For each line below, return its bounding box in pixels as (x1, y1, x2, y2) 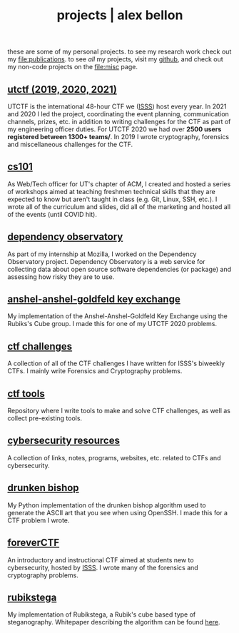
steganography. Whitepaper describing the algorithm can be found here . (7, 618, 220, 627)
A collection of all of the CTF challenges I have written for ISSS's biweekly (7, 359, 225, 368)
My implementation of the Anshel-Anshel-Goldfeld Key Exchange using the (7, 312, 228, 320)
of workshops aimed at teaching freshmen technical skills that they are (7, 187, 215, 196)
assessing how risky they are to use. (7, 272, 115, 281)
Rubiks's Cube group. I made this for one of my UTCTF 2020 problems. (7, 320, 218, 328)
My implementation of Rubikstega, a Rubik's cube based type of (7, 610, 196, 619)
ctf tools (7, 388, 45, 400)
